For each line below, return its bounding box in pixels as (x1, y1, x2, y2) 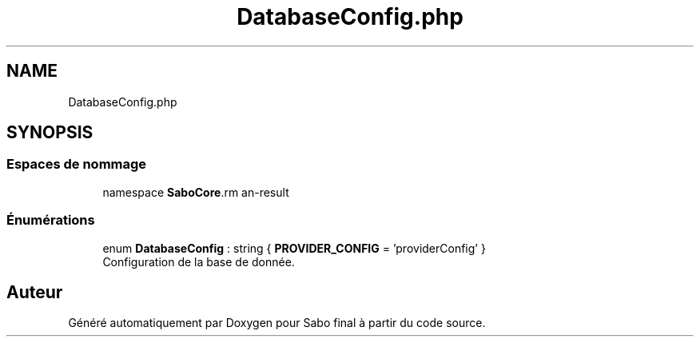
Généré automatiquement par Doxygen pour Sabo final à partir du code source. (68, 316, 486, 330)
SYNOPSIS (6, 122, 93, 143)
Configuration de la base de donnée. (102, 254, 295, 269)
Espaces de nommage (6, 156, 147, 173)
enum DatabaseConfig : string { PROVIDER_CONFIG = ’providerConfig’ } (102, 241, 486, 255)
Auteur (6, 281, 63, 302)
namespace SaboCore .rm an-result (102, 185, 289, 199)
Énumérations (6, 212, 95, 229)
